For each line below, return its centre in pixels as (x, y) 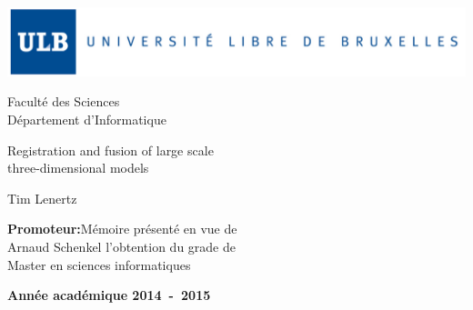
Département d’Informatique (87, 119)
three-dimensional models (78, 168)
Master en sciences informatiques (99, 264)
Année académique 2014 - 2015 (109, 295)
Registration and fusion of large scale (111, 150)
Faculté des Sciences (64, 101)
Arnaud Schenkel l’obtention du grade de (121, 246)
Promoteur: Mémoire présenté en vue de (122, 229)
